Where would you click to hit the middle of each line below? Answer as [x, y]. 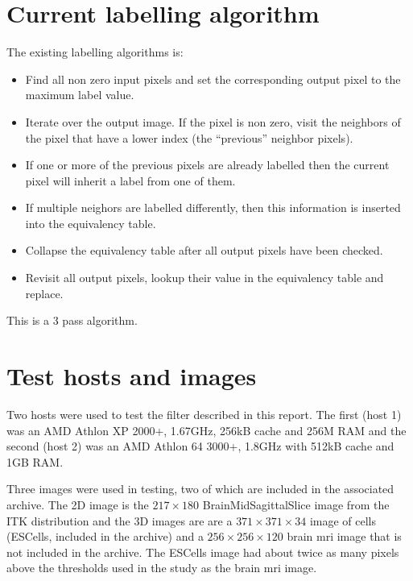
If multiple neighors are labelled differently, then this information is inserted [213, 207]
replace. [44, 293]
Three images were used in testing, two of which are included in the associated [200, 489]
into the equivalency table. [91, 223]
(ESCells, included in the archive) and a [105, 536]
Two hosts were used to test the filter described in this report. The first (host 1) [204, 414]
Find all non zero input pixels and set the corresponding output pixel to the [213, 79]
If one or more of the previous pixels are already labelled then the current [207, 165]
